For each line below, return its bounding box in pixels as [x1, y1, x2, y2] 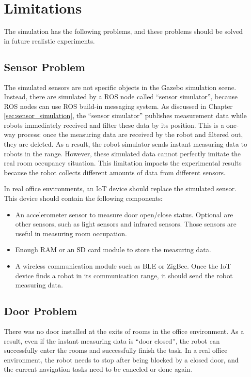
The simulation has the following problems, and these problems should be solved [4, 26, 243, 36]
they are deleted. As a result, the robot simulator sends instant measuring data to [4, 139, 247, 149]
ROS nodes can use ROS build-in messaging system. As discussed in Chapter [4, 101, 233, 111]
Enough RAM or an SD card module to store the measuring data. [15, 244, 211, 255]
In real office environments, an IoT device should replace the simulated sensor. [4, 183, 236, 194]
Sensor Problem [4, 59, 85, 74]
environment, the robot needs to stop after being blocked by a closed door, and [4, 354, 239, 364]
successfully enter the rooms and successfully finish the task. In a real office [4, 345, 228, 355]
